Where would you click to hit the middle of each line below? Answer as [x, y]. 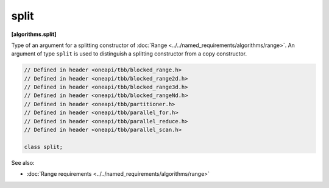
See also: [23, 162]
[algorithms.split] [34, 34]
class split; [44, 147]
